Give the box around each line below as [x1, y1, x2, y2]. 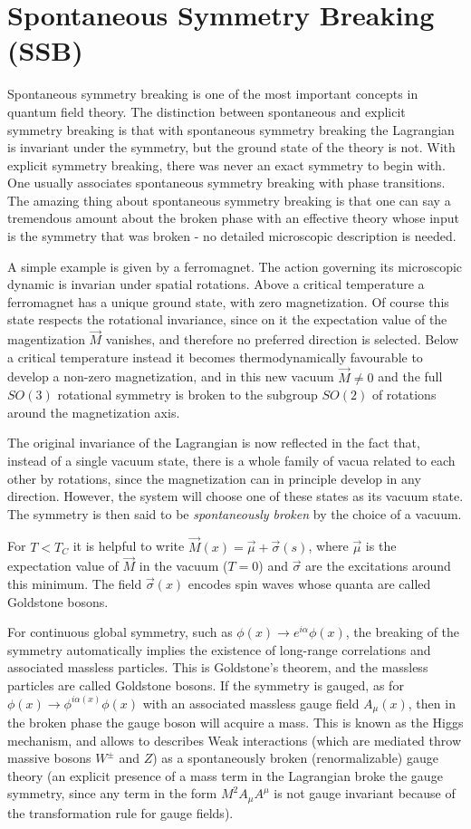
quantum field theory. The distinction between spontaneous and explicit [7, 101, 406, 120]
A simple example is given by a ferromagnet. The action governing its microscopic [7, 256, 463, 275]
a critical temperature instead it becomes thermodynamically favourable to [7, 347, 423, 366]
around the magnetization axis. [7, 402, 180, 421]
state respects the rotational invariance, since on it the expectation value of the [7, 310, 447, 329]
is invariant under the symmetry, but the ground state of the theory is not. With [7, 138, 456, 157]
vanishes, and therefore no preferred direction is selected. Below [105, 330, 459, 349]
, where [308, 536, 349, 555]
